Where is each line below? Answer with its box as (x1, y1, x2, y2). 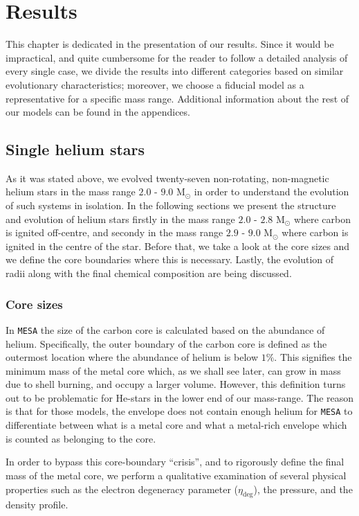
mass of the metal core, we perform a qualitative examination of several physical (6, 468, 347, 482)
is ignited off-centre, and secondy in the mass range (6, 225, 223, 240)
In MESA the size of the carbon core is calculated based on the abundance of (6, 322, 325, 337)
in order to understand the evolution (194, 184, 349, 199)
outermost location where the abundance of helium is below (6, 350, 259, 364)
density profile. (6, 497, 68, 512)
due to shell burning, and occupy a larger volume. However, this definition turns (6, 377, 346, 391)
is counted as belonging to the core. (6, 431, 156, 445)
